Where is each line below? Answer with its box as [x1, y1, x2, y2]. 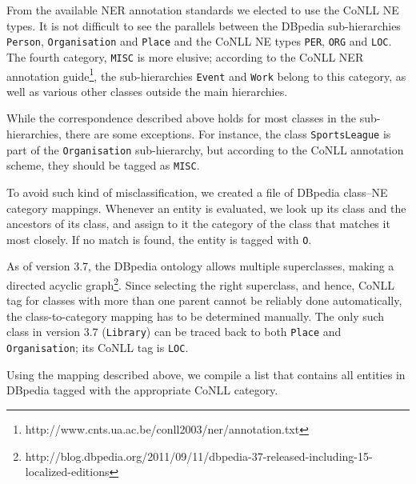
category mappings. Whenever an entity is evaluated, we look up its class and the [6, 199, 406, 216]
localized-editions [25, 463, 110, 480]
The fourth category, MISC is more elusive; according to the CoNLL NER [6, 48, 364, 65]
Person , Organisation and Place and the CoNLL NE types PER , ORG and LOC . [6, 33, 392, 50]
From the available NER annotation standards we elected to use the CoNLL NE [6, 2, 399, 18]
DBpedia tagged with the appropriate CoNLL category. [6, 382, 278, 398]
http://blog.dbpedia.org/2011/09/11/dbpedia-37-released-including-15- [25, 447, 373, 464]
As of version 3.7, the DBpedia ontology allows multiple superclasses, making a [6, 258, 394, 274]
